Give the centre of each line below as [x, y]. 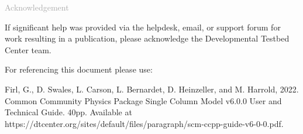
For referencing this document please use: [79, 69]
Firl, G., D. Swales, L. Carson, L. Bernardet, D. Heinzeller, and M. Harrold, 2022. [152, 89]
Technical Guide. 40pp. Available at [68, 112]
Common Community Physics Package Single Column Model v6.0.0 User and [143, 100]
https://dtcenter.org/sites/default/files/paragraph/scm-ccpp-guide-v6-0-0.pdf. [144, 123]
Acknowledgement [37, 7]
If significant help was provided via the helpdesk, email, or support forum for [143, 27]
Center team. [28, 49]
